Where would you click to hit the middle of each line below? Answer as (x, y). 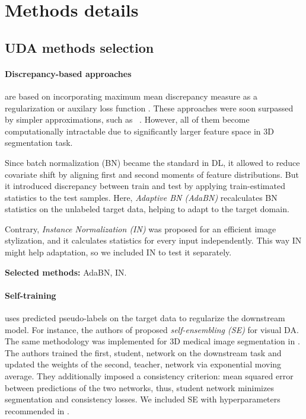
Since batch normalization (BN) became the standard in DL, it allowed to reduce (152, 162)
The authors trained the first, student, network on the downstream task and (143, 352)
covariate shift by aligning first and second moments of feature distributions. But (152, 174)
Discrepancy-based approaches (68, 73)
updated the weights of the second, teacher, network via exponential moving (143, 364)
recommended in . (37, 410)
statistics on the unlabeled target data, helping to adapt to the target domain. (147, 209)
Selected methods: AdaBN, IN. (66, 272)
